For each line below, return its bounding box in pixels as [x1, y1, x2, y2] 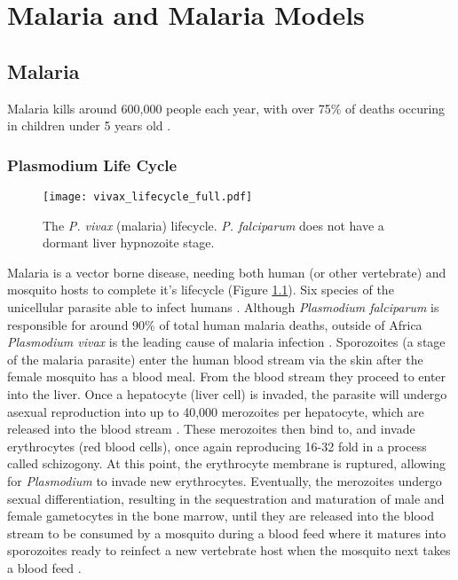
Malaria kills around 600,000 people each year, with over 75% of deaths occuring [7, 98, 446, 117]
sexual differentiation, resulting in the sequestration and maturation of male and [7, 489, 445, 507]
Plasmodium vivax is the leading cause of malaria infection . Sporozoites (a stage [7, 333, 446, 351]
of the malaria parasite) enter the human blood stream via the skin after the [7, 349, 423, 368]
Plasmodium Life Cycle [7, 153, 178, 176]
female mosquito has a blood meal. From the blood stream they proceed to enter [7, 367, 446, 386]
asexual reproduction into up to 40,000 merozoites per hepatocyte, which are [7, 402, 424, 420]
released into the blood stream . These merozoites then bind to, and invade [7, 419, 415, 438]
